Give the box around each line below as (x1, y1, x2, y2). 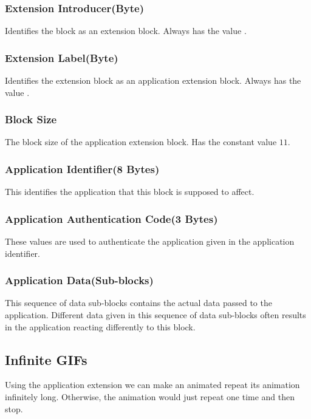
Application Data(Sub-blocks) (5, 273, 154, 288)
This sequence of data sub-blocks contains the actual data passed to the (5, 296, 272, 309)
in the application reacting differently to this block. (5, 320, 196, 333)
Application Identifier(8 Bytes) (5, 161, 160, 176)
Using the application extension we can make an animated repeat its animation (5, 378, 300, 391)
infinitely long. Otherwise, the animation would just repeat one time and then (5, 390, 295, 403)
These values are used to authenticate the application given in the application (5, 235, 295, 248)
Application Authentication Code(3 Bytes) (5, 211, 218, 226)
